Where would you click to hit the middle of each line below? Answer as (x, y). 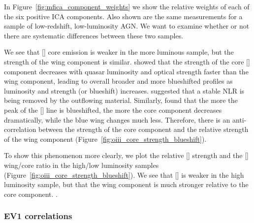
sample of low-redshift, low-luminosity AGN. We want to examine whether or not (127, 26)
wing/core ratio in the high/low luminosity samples (81, 165)
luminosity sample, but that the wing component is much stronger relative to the (126, 184)
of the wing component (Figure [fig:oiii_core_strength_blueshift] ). (105, 139)
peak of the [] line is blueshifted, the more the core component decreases (113, 110)
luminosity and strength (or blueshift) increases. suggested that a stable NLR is (124, 90)
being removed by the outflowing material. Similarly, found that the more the (121, 100)
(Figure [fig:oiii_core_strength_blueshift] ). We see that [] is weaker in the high (124, 175)
